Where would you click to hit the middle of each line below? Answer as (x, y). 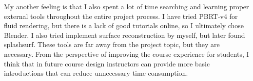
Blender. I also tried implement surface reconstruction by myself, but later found (125, 35)
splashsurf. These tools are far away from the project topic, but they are (112, 44)
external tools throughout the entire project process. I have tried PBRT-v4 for (121, 16)
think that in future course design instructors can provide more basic (107, 63)
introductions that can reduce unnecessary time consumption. (96, 73)
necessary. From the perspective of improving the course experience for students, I (126, 54)
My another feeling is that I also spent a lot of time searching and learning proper (126, 6)
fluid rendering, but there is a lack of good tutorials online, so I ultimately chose (124, 25)
